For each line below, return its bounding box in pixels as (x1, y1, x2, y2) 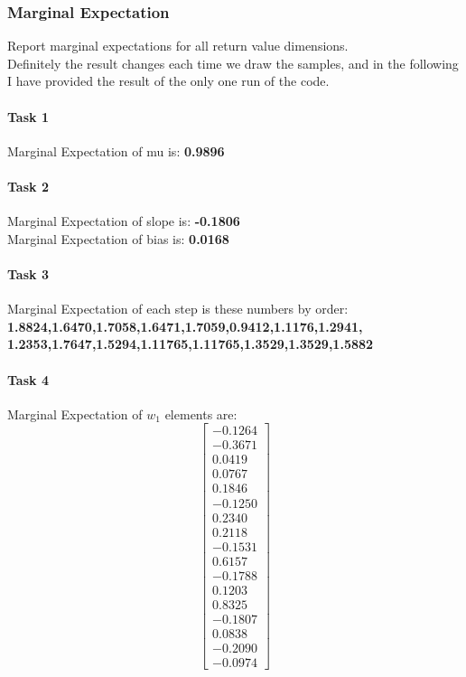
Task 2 (7, 176, 49, 195)
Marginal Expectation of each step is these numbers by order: (7, 299, 349, 318)
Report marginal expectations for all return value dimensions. (7, 36, 349, 55)
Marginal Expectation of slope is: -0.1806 (7, 212, 240, 230)
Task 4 (7, 370, 49, 389)
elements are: (164, 404, 238, 423)
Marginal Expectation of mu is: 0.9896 (7, 141, 225, 160)
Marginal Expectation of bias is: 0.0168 (7, 229, 229, 248)
